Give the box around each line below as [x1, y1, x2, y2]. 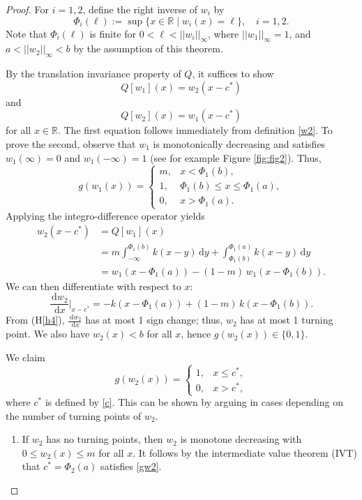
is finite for [89, 26, 137, 40]
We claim [6, 349, 45, 364]
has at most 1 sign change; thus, [85, 312, 223, 327]
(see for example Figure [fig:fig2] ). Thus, [150, 150, 322, 165]
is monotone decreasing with [180, 432, 302, 446]
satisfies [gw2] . [100, 459, 162, 474]
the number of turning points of [6, 408, 142, 423]
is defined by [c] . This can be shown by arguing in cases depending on [45, 395, 343, 409]
